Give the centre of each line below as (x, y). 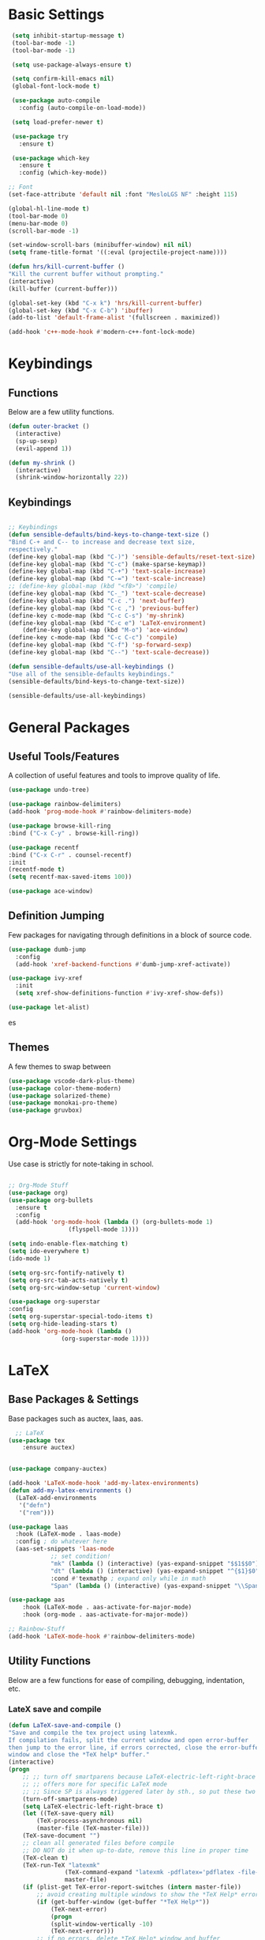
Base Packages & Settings (74, 1399)
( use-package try (40, 136)
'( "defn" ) (35, 1505)
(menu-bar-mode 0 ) (38, 223)
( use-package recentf (44, 847)
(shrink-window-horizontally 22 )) (72, 477)
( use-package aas (37, 1600)
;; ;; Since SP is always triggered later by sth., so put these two (139, 1791)
